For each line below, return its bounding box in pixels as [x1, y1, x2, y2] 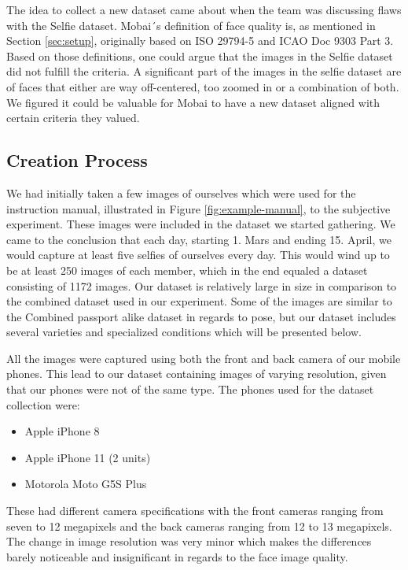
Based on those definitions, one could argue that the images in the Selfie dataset [6, 47, 393, 64]
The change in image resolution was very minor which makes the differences [6, 533, 372, 550]
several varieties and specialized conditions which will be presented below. [6, 324, 362, 340]
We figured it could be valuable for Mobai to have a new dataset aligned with [6, 94, 380, 110]
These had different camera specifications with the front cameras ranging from [6, 502, 384, 519]
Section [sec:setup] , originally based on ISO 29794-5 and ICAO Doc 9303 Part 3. [6, 32, 394, 49]
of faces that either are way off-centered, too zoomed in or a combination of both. [6, 78, 399, 94]
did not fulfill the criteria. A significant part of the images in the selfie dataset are [6, 63, 402, 80]
